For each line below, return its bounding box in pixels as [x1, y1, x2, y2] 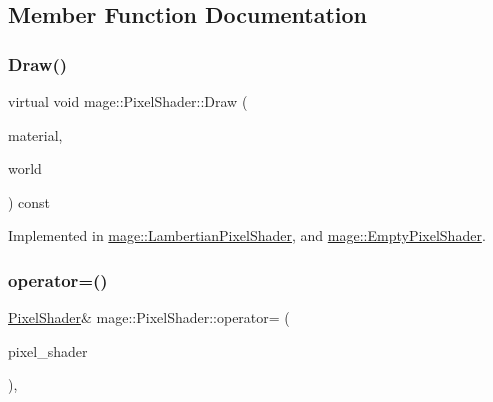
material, [8, 124, 63, 145]
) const [8, 191, 51, 212]
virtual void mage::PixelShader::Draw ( [8, 91, 248, 111]
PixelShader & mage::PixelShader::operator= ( [8, 307, 290, 328]
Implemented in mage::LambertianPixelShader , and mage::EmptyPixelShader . [8, 225, 486, 246]
